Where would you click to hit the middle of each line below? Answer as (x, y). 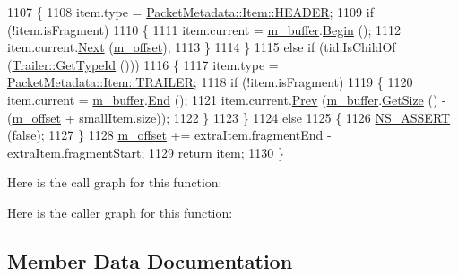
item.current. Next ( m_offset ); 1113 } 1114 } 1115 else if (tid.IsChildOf (202, 47)
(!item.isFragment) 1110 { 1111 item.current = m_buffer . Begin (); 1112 (204, 29)
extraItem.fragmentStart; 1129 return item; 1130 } (146, 152)
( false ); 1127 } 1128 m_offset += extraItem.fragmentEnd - (169, 135)
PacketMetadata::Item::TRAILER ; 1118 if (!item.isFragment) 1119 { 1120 (210, 82)
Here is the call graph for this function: (115, 182)
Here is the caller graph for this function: (120, 212)
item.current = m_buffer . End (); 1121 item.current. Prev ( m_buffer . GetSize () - (227, 99)
